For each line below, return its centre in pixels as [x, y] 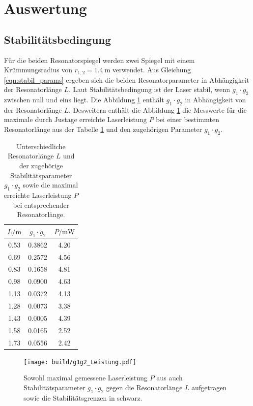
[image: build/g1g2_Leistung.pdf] [80, 362]
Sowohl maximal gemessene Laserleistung [86, 378]
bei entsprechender [41, 204]
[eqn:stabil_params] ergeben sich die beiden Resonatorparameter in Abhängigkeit [127, 79]
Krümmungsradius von [38, 70]
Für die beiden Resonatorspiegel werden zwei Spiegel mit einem [99, 60]
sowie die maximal [50, 185]
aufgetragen [209, 387]
